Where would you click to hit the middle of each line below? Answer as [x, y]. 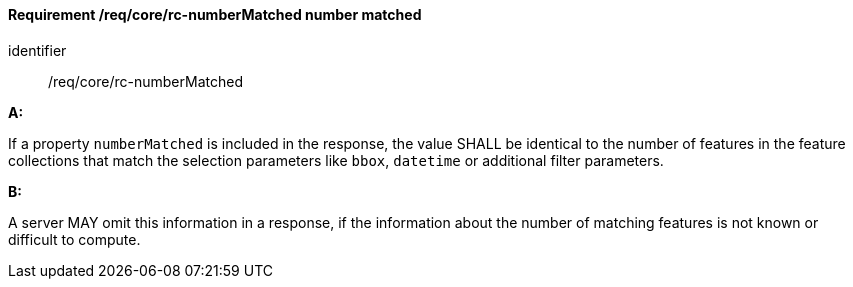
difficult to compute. [74, 239]
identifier [37, 50]
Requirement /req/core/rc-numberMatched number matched [215, 14]
